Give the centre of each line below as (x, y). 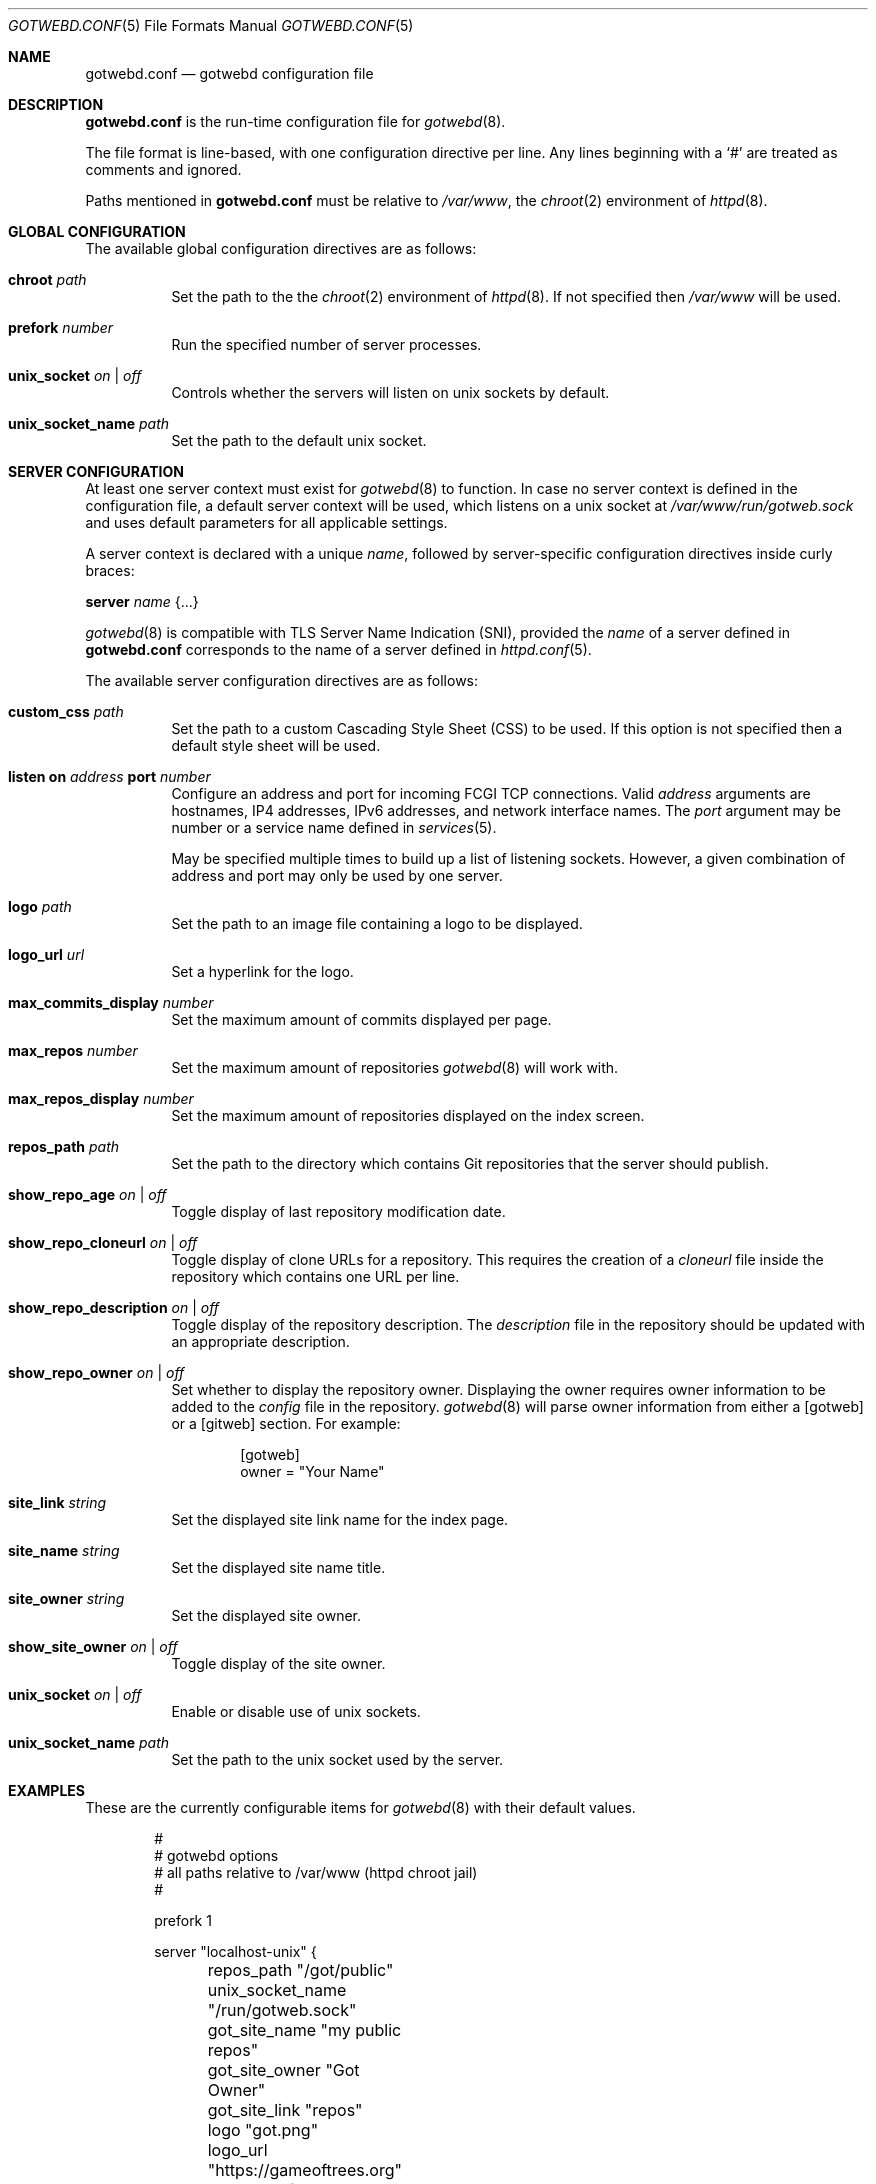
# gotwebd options (216, 1855)
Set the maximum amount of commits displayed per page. (361, 1019)
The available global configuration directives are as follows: (281, 248)
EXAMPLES (46, 1790)
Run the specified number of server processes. (326, 344)
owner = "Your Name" (312, 1471)
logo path (40, 906)
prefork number (61, 327)
